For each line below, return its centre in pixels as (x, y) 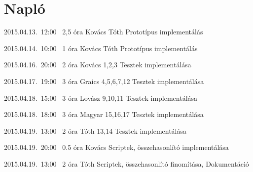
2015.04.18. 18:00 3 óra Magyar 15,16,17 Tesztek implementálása (104, 114)
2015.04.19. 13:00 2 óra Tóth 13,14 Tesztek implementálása (95, 130)
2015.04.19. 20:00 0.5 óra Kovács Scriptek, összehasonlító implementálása (116, 147)
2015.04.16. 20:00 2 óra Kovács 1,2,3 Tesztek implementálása (98, 65)
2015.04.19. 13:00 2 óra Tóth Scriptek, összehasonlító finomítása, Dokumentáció (126, 163)
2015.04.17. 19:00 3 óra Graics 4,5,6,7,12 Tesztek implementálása (104, 81)
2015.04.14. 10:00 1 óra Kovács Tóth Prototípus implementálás (101, 48)
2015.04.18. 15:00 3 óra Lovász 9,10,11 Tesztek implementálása (101, 98)
